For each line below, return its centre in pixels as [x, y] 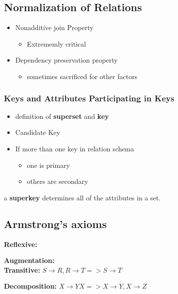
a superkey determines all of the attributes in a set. [82, 197]
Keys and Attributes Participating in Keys [89, 98]
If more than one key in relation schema [75, 148]
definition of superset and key [62, 116]
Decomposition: [30, 286]
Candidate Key [38, 132]
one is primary [49, 165]
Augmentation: [29, 260]
